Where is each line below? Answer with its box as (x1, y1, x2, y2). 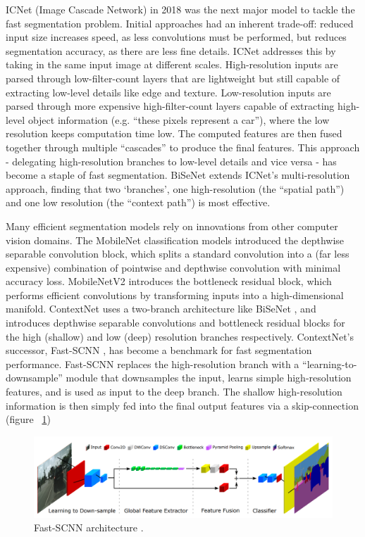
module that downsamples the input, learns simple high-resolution (66, 370, 352, 385)
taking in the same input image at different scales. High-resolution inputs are (6, 57, 338, 72)
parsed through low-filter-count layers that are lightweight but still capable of (6, 70, 340, 85)
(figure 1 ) (6, 412, 51, 427)
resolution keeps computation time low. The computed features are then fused (6, 126, 342, 141)
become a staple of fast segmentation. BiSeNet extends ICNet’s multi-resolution (6, 168, 350, 182)
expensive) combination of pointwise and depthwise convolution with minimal (6, 260, 341, 274)
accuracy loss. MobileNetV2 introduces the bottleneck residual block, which (6, 274, 332, 289)
